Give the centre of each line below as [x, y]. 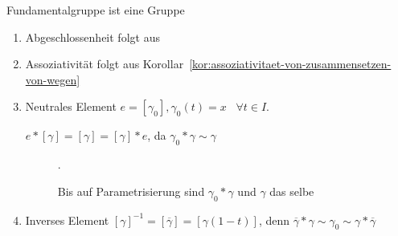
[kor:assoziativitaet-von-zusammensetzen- [290, 64]
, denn [274, 220]
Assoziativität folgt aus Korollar [105, 64]
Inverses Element [67, 220]
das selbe [292, 191]
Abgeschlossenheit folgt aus [92, 37]
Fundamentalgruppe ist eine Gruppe [96, 10]
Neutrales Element [71, 106]
